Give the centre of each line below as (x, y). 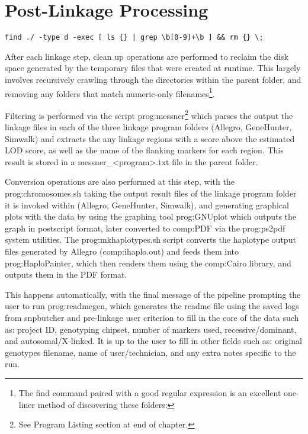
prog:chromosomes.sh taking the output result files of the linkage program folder (151, 193)
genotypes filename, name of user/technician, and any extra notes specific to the (150, 352)
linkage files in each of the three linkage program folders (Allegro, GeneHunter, (148, 127)
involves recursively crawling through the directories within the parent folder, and (153, 79)
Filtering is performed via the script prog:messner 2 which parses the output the (149, 114)
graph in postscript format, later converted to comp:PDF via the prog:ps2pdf (145, 228)
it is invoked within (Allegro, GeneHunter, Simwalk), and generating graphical (147, 205)
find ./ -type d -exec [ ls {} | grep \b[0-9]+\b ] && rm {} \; (134, 38)
